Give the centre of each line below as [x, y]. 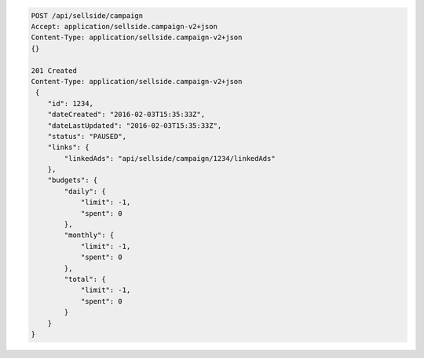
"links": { [68, 148]
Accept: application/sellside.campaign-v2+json [124, 26]
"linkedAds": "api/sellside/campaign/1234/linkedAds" [170, 158]
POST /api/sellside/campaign [87, 15]
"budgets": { [73, 180]
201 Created [54, 70]
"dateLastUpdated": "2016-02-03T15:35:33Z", [135, 125]
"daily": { [85, 191]
